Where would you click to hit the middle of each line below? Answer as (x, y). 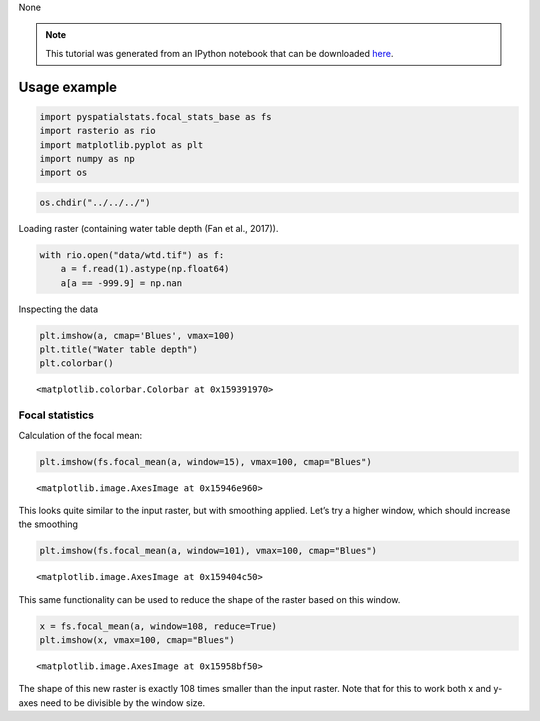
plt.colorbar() (76, 363)
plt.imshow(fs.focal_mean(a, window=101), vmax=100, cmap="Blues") (208, 551)
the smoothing (48, 524)
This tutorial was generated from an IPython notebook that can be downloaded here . (219, 53)
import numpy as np (87, 158)
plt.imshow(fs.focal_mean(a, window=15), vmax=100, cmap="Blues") (205, 461)
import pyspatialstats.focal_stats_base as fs (155, 116)
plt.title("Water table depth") (119, 349)
